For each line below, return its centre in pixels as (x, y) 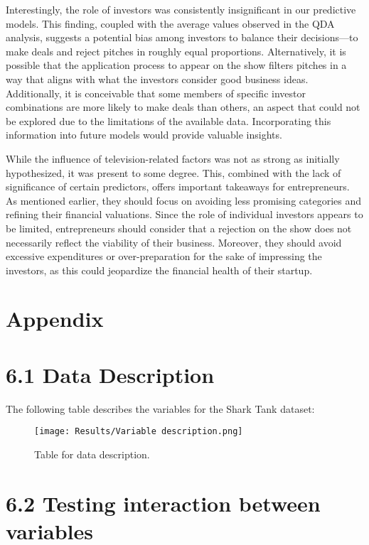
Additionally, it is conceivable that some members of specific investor (156, 93)
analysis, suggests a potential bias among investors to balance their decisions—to (182, 37)
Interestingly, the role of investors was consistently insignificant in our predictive (181, 9)
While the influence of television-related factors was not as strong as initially (173, 158)
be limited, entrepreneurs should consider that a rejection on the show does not (179, 228)
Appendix (55, 319)
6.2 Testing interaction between (163, 503)
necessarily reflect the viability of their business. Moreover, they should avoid (174, 242)
